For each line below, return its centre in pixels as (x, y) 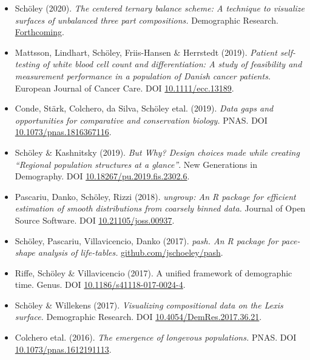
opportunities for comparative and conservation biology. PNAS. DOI (141, 120)
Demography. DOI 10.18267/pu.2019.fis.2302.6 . (102, 176)
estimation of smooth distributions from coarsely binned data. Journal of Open (160, 208)
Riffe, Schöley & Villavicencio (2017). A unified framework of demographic (153, 272)
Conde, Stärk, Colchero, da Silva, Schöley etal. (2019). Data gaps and (144, 108)
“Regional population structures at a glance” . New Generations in (136, 164)
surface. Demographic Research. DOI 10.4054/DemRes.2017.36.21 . (138, 317)
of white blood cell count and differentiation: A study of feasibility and (172, 64)
